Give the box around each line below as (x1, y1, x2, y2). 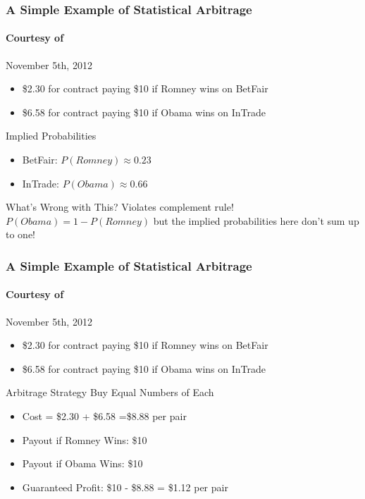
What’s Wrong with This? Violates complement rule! (6, 199, 234, 214)
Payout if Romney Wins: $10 (22, 432, 147, 447)
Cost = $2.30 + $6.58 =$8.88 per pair (22, 409, 187, 423)
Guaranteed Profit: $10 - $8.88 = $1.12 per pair (22, 479, 228, 494)
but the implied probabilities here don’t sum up (153, 213, 359, 228)
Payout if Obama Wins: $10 (22, 456, 143, 471)
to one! (6, 227, 35, 242)
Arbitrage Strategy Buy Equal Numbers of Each (6, 385, 214, 400)
